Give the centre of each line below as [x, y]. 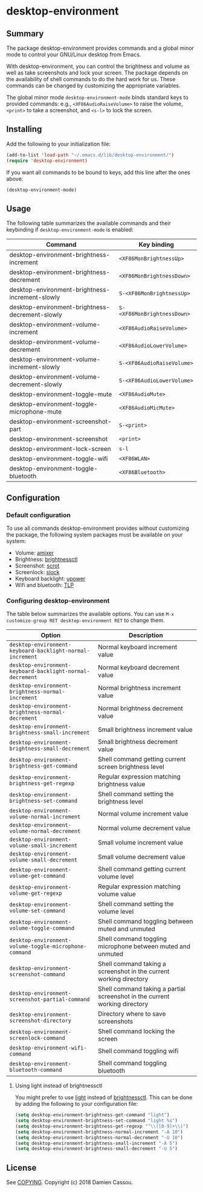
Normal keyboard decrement [139, 668]
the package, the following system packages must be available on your [95, 534]
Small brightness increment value [145, 730]
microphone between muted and [144, 946]
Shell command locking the [136, 1031]
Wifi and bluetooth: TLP [44, 585]
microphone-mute [36, 412]
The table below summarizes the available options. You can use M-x [90, 614]
